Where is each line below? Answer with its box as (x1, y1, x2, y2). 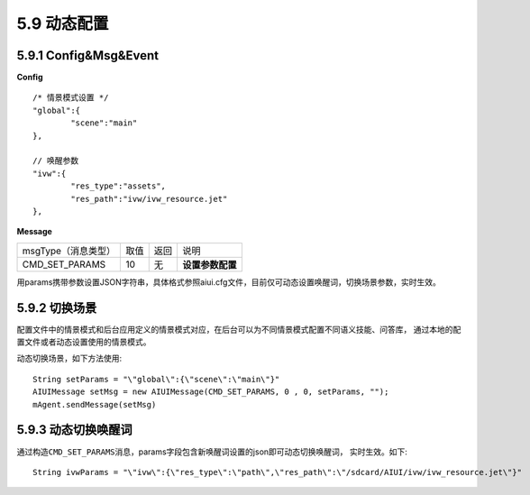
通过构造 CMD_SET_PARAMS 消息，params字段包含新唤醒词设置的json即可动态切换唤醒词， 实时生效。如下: (16, 446, 407, 457)
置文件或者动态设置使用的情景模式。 (16, 336, 151, 347)
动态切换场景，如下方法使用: (16, 353, 123, 364)
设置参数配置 (182, 258, 238, 270)
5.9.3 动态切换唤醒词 (16, 422, 132, 437)
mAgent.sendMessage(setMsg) (32, 399, 157, 409)
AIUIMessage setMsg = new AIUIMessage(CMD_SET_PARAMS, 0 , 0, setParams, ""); (32, 387, 389, 397)
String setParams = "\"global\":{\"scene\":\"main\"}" (32, 374, 280, 384)
